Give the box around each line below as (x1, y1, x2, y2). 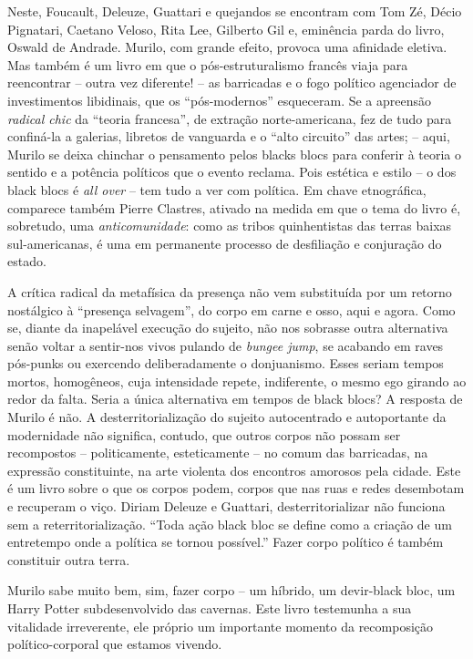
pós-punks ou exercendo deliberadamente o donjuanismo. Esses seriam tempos (7, 354, 444, 373)
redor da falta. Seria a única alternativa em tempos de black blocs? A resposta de (7, 389, 463, 408)
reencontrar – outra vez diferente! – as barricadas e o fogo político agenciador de (7, 73, 457, 92)
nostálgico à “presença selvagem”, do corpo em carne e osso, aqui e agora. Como (7, 300, 456, 319)
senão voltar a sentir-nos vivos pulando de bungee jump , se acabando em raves (7, 335, 444, 355)
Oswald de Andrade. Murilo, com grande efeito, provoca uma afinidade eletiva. (7, 37, 447, 57)
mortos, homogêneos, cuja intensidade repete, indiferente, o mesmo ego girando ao (7, 371, 467, 390)
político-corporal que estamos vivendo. (7, 634, 222, 654)
